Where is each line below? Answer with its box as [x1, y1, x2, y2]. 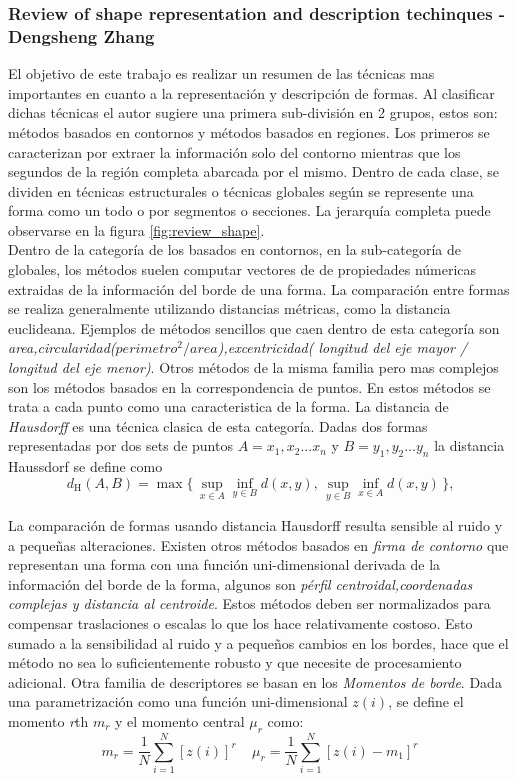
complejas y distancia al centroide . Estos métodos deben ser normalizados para [8, 593, 491, 614]
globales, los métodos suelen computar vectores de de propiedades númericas [8, 259, 477, 280]
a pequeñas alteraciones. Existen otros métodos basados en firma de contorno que [8, 534, 509, 555]
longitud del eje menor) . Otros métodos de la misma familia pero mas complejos [8, 357, 499, 378]
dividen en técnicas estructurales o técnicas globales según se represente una [8, 180, 474, 201]
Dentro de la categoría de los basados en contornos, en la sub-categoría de [8, 239, 461, 260]
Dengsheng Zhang [8, 23, 155, 48]
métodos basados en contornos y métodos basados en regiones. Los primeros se [8, 121, 490, 142]
